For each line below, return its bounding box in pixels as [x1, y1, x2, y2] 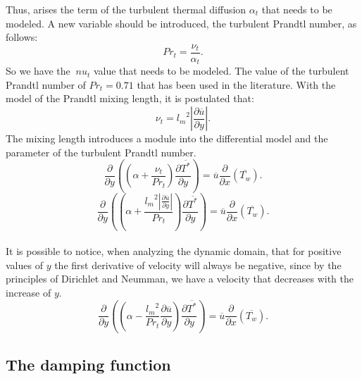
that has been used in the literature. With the [137, 77, 336, 92]
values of [6, 257, 43, 272]
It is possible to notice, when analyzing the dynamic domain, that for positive [6, 244, 342, 259]
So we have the [6, 63, 70, 78]
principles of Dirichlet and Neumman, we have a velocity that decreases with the [6, 271, 354, 286]
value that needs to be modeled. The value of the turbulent [93, 63, 349, 78]
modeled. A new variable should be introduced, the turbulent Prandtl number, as [6, 15, 357, 30]
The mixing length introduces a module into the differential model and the [6, 131, 328, 146]
